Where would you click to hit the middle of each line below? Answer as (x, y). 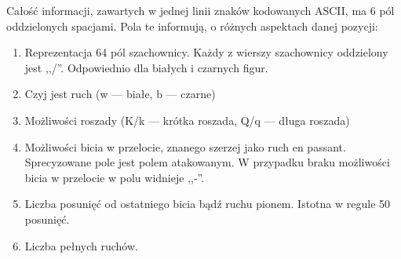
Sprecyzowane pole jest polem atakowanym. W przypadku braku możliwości (207, 162)
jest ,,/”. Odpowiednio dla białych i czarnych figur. (146, 67)
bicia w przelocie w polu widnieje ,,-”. (115, 177)
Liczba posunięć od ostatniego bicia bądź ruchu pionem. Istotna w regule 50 (208, 204)
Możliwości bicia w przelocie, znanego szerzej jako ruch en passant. (185, 146)
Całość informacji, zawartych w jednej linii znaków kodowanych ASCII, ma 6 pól (200, 10)
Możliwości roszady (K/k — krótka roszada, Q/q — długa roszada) (187, 120)
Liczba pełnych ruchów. (81, 245)
